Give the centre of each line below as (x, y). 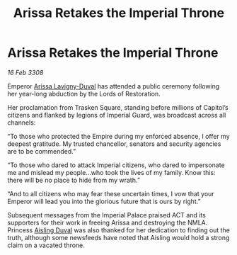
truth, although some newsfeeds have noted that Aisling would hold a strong (118, 237)
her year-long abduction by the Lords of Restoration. (84, 93)
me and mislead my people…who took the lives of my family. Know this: (111, 172)
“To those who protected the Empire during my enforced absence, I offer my (118, 136)
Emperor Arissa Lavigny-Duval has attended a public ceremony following (114, 86)
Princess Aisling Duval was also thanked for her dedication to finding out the (118, 230)
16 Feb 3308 (25, 72)
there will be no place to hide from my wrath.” (74, 180)
